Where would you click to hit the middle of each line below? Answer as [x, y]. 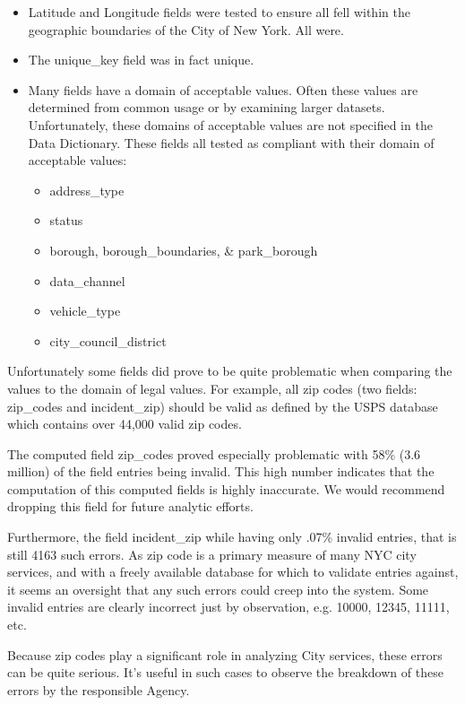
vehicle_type [85, 311]
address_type [87, 190]
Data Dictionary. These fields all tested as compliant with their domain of [231, 142]
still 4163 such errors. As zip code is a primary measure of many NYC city [212, 554]
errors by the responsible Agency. [99, 689]
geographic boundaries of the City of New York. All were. [186, 29]
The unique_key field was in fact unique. [141, 60]
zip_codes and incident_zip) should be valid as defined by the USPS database [223, 406]
